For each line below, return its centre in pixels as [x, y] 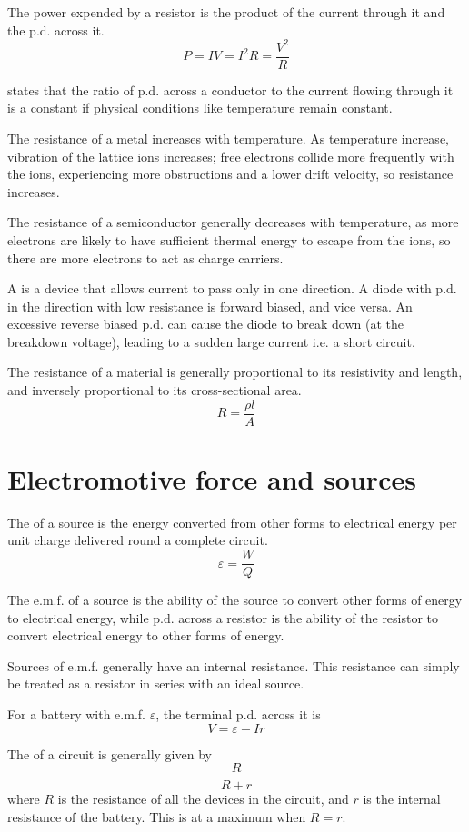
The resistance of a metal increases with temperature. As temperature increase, [228, 138]
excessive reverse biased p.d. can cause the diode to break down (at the [206, 324]
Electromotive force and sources [212, 478]
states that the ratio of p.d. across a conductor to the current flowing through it [230, 89]
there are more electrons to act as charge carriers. [145, 258]
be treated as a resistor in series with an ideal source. [156, 683]
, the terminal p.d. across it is [238, 714]
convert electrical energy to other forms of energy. [146, 635]
